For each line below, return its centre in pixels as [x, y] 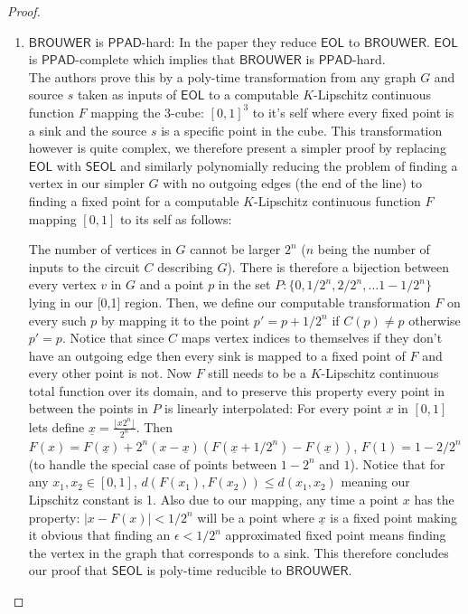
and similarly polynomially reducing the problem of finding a [289, 165]
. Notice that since [113, 338]
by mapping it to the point [176, 320]
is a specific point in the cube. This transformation [302, 130]
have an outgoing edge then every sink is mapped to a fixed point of [217, 355]
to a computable [253, 94]
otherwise [435, 320]
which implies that [184, 59]
